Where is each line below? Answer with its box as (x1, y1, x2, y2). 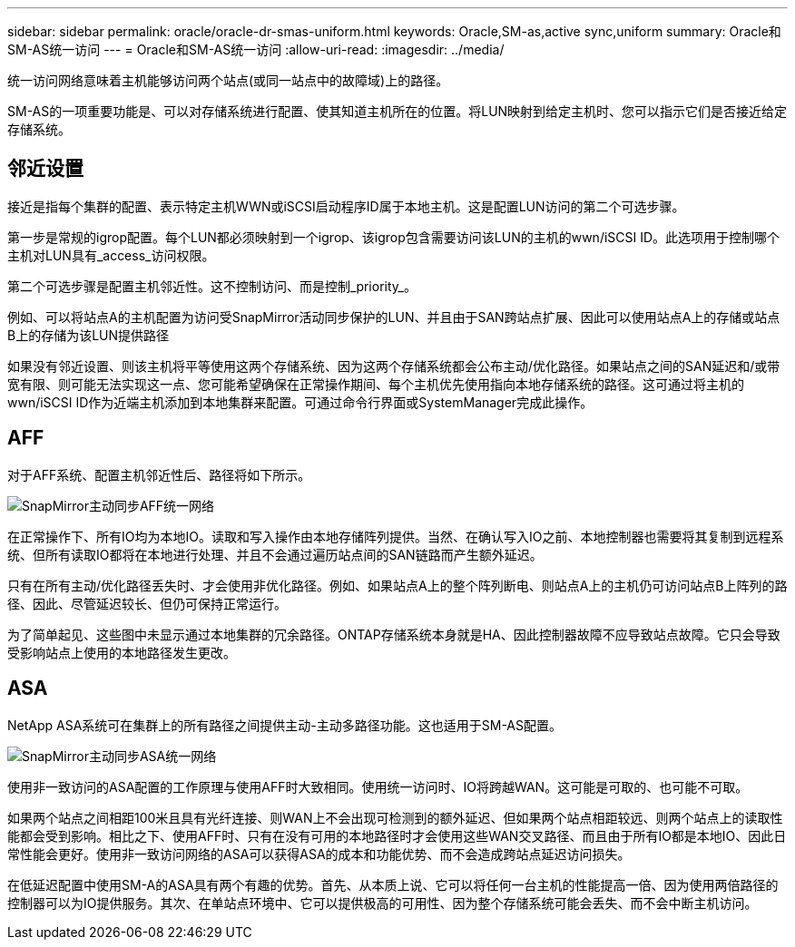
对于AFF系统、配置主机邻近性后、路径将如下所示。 (7, 466, 311, 483)
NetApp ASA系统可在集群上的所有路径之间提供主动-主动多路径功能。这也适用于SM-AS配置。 (7, 717, 563, 733)
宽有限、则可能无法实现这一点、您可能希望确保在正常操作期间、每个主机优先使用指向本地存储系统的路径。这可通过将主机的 (7, 376, 744, 392)
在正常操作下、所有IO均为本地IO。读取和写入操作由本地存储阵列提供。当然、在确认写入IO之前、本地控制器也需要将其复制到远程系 (7, 528, 784, 544)
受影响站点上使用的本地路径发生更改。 (7, 644, 236, 660)
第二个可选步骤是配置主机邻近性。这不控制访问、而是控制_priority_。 (7, 278, 417, 294)
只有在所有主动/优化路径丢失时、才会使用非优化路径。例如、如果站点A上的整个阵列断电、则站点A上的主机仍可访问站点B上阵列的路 (7, 577, 788, 593)
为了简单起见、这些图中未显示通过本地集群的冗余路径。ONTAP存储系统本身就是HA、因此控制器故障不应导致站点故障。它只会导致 (7, 626, 780, 642)
